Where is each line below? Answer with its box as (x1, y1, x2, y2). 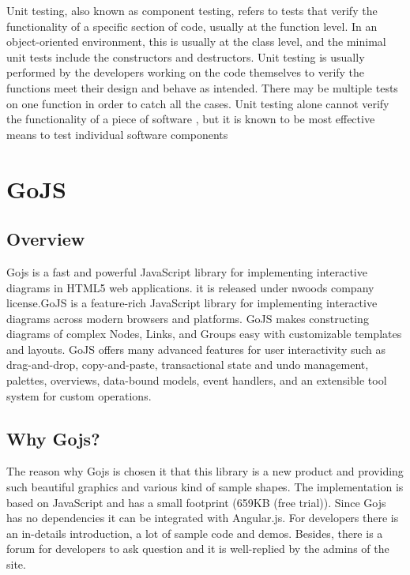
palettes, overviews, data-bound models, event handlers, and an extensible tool (6, 372, 387, 389)
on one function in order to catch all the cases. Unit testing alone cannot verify (6, 95, 389, 111)
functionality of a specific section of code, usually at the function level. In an (6, 17, 378, 34)
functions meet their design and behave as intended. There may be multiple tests (6, 79, 398, 96)
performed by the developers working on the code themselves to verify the (6, 64, 365, 81)
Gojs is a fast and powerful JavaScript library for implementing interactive (6, 263, 367, 280)
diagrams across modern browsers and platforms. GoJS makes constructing (6, 310, 369, 326)
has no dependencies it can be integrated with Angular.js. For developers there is (6, 509, 399, 526)
